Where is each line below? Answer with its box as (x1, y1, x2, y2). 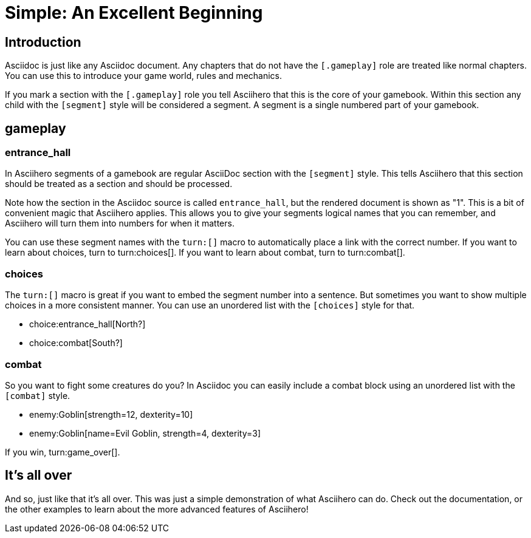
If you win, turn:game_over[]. (5, 446, 120, 457)
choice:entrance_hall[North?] (29, 319, 146, 330)
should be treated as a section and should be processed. (5, 179, 233, 189)
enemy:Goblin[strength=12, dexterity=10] (29, 409, 193, 420)
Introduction (5, 34, 81, 50)
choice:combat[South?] (29, 338, 123, 349)
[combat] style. (5, 390, 70, 401)
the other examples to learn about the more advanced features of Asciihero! (5, 503, 309, 514)
